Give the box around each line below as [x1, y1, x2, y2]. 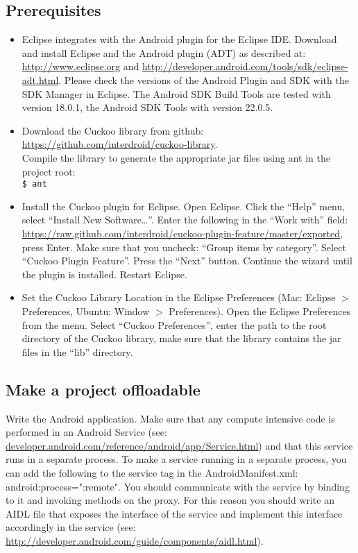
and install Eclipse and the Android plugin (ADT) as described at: [22, 45, 306, 60]
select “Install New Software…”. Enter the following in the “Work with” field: [22, 212, 348, 227]
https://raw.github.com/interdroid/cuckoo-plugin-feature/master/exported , [22, 226, 343, 240]
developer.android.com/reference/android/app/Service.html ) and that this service [6, 438, 353, 452]
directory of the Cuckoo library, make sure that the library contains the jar [22, 331, 341, 346]
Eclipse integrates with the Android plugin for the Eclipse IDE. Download [22, 32, 337, 46]
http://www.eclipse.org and [22, 59, 139, 74]
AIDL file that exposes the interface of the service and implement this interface [6, 506, 343, 520]
